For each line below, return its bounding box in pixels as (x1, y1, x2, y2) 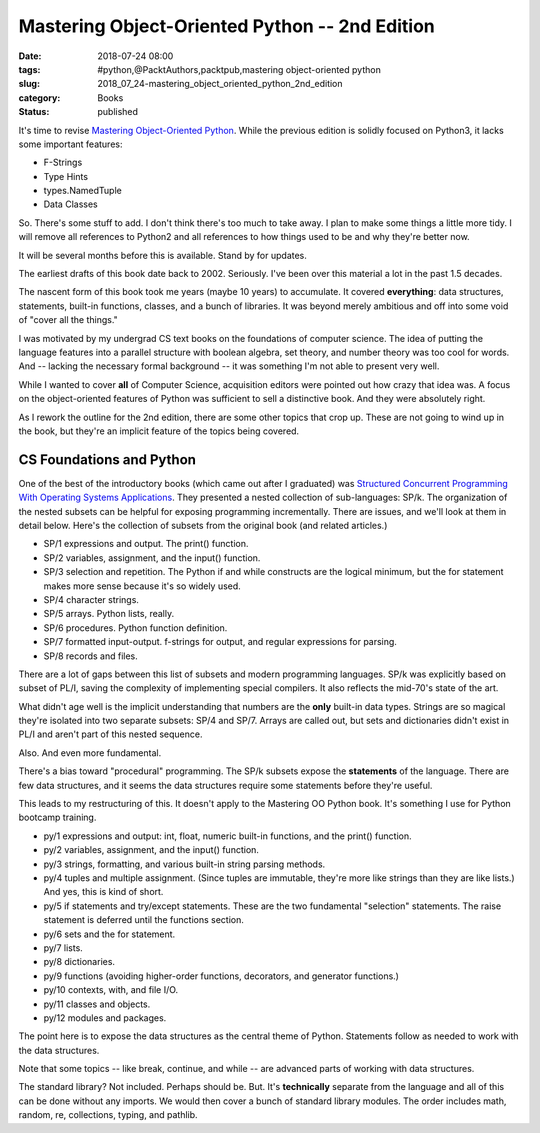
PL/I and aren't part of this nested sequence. (18, 728, 203, 740)
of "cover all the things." (18, 314, 119, 326)
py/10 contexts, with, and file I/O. (43, 984, 179, 996)
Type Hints (43, 170, 89, 182)
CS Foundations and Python (18, 451, 197, 468)
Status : (18, 106, 50, 118)
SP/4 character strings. (43, 593, 140, 605)
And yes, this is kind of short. (43, 886, 164, 898)
